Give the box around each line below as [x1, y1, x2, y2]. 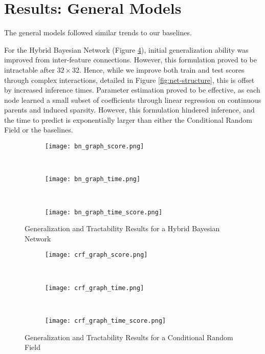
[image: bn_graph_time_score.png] [45, 208, 163, 216]
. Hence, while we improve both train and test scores [79, 64, 245, 75]
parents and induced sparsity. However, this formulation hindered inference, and [4, 104, 255, 115]
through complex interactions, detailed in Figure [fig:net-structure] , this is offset [4, 74, 255, 85]
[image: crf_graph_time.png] [45, 284, 144, 292]
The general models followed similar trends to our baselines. [4, 27, 192, 38]
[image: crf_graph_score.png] [45, 251, 148, 259]
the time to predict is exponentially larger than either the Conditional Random [4, 114, 253, 125]
